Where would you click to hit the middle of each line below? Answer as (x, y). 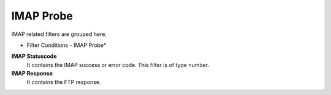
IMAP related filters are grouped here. (59, 34)
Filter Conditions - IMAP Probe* (67, 45)
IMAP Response (32, 74)
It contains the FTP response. (64, 82)
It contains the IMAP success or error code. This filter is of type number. (118, 65)
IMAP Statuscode (34, 56)
